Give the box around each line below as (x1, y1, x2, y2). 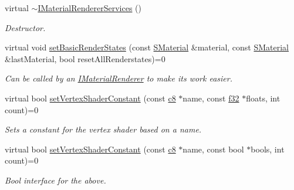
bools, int (251, 142, 285, 155)
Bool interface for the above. (5, 174, 106, 186)
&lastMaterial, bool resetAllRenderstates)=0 (5, 52, 165, 65)
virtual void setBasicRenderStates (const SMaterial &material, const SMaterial (5, 41, 289, 53)
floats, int (246, 91, 281, 104)
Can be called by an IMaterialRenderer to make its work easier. (5, 72, 233, 84)
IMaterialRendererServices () (38, 2, 141, 13)
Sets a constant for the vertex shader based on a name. (5, 123, 202, 135)
